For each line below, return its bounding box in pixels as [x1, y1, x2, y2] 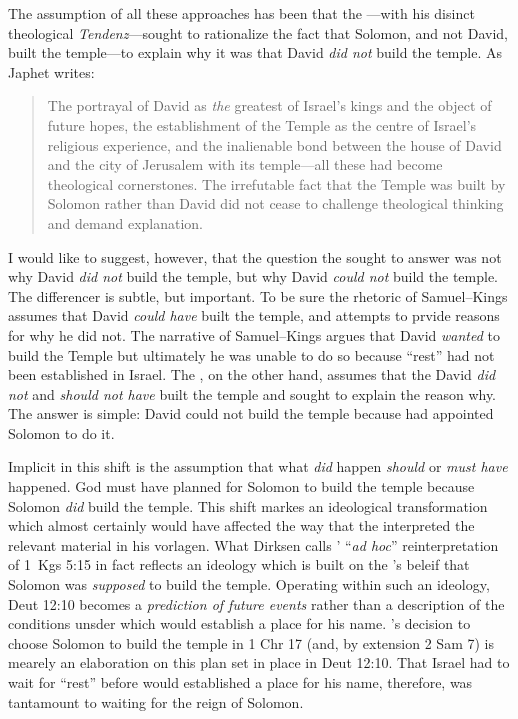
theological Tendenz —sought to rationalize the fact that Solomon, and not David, [8, 22, 508, 43]
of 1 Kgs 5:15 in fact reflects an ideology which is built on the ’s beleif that [8, 554, 470, 575]
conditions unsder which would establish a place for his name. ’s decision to [8, 613, 471, 634]
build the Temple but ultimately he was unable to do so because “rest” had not [8, 344, 495, 365]
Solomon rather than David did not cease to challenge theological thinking [47, 193, 504, 214]
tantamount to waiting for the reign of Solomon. [8, 691, 304, 712]
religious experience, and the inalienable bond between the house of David [47, 134, 502, 155]
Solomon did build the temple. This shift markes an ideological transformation [8, 495, 488, 516]
